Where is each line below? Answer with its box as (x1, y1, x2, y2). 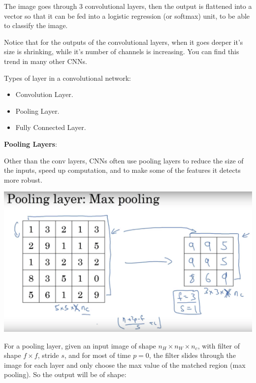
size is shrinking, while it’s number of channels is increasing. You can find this (4, 46, 239, 57)
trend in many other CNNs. (4, 56, 87, 66)
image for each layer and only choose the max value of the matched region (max (4, 359, 246, 370)
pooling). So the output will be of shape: (4, 369, 127, 380)
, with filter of (197, 340, 240, 351)
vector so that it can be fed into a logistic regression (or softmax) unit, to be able (4, 10, 250, 21)
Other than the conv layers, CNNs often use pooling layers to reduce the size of (4, 155, 244, 165)
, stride (37, 350, 59, 360)
